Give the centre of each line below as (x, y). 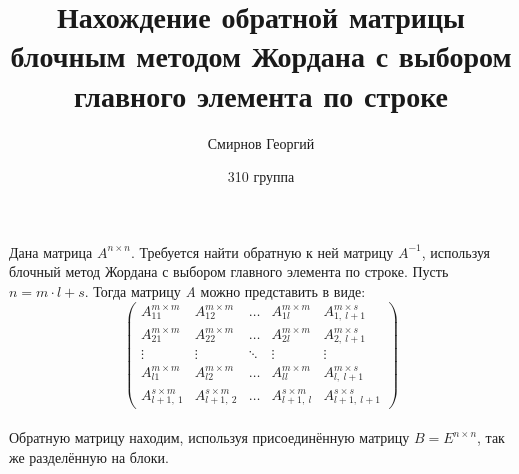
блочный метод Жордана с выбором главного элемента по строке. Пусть (229, 271)
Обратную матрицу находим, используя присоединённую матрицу (209, 437)
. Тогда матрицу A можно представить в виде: (225, 290)
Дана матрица (51, 251)
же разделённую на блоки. (89, 456)
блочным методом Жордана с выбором (261, 55)
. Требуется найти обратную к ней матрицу (262, 251)
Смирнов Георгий (261, 142)
